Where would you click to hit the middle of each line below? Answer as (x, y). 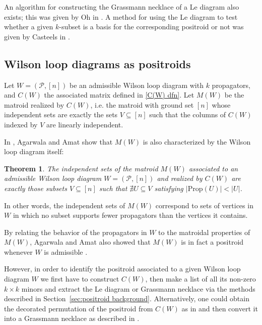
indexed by (21, 124)
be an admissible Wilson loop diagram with (137, 85)
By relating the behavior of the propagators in (76, 232)
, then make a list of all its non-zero (201, 279)
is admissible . (66, 251)
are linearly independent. (85, 124)
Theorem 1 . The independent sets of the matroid (81, 168)
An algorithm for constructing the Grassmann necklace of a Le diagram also (122, 7)
